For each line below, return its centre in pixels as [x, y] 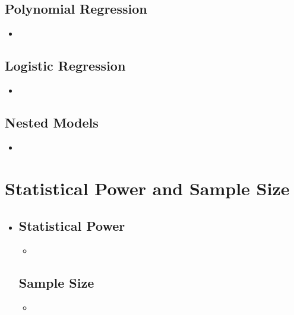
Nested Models [52, 122]
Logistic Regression [65, 66]
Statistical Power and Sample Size [147, 188]
